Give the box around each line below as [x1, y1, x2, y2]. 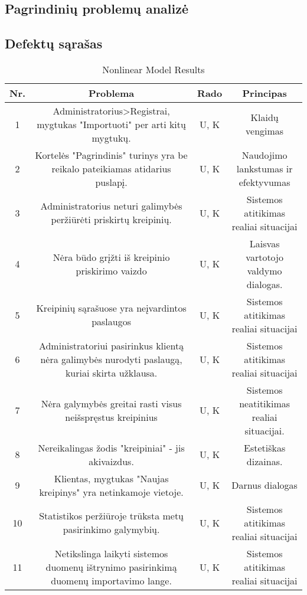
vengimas [246, 124, 284, 138]
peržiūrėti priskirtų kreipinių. [51, 212, 172, 227]
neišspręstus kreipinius [65, 410, 158, 424]
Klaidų [250, 110, 279, 125]
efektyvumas [239, 175, 290, 189]
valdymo [247, 263, 282, 277]
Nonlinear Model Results [102, 62, 205, 76]
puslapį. [95, 175, 128, 189]
